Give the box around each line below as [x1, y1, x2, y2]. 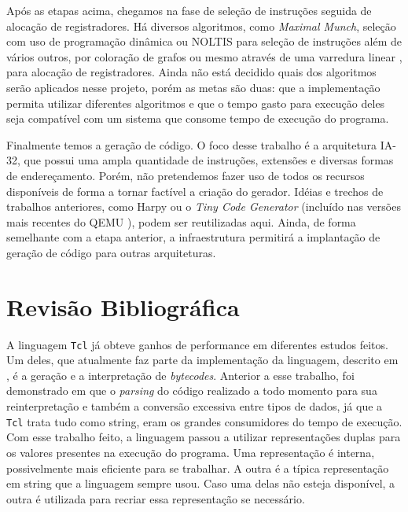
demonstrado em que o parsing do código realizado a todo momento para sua [6, 382, 377, 399]
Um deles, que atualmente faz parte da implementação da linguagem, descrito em [6, 352, 399, 368]
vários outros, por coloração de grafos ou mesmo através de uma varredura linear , [6, 48, 402, 64]
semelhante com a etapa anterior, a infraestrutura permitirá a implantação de [6, 229, 380, 245]
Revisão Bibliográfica [6, 290, 240, 322]
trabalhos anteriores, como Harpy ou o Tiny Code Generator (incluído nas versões [6, 198, 401, 215]
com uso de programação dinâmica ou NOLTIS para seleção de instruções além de [6, 33, 402, 50]
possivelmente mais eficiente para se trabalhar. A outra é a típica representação [6, 459, 389, 476]
